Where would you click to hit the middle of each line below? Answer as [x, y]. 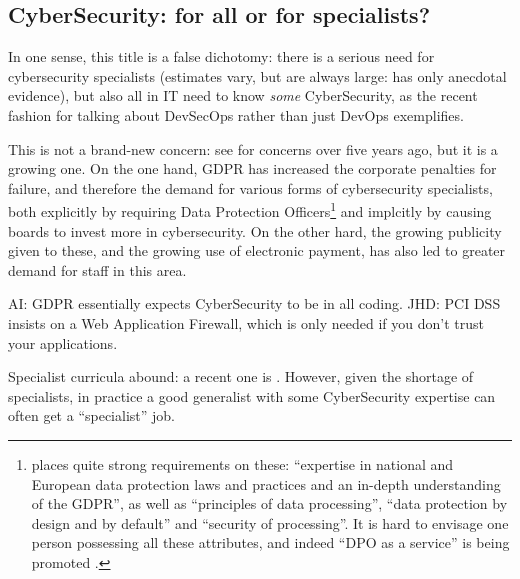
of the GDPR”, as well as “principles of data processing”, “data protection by [269, 503]
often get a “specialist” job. [91, 415]
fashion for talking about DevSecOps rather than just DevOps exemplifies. [236, 114]
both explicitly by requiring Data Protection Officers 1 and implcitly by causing [250, 210]
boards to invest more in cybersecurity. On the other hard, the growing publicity [255, 230]
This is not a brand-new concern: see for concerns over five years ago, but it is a [253, 148]
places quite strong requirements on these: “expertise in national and [242, 463]
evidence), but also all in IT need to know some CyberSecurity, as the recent [243, 95]
